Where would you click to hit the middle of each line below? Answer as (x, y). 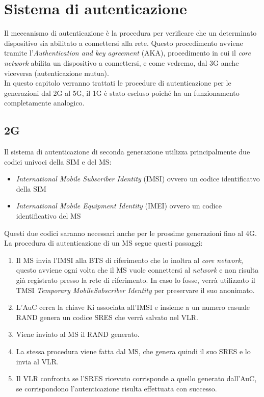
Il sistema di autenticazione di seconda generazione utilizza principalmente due (127, 152)
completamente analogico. (44, 103)
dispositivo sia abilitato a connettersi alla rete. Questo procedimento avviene (124, 43)
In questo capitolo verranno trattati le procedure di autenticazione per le (118, 83)
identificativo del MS (48, 216)
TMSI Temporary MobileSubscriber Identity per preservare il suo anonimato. (135, 290)
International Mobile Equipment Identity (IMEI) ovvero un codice (119, 206)
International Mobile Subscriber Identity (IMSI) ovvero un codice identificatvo (138, 179)
